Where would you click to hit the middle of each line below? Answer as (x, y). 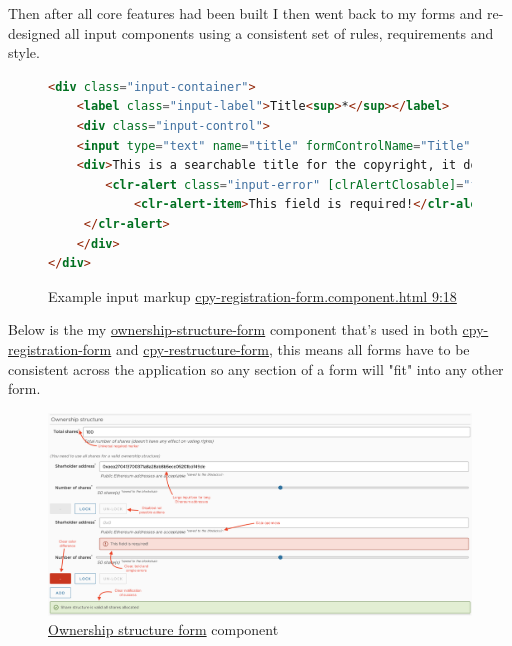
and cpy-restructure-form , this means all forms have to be (292, 348)
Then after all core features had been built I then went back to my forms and (245, 13)
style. (24, 52)
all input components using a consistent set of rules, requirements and (279, 32)
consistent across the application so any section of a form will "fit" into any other (256, 368)
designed (34, 32)
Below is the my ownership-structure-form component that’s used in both (233, 329)
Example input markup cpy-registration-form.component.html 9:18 (252, 295)
